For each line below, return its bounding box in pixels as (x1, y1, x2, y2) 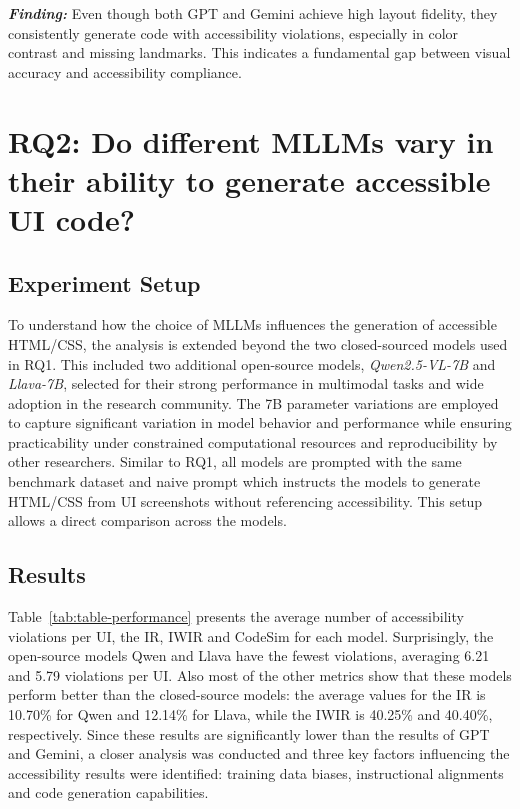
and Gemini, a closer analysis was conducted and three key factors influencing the (8, 743, 510, 764)
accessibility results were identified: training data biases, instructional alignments (8, 762, 504, 783)
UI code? (8, 198, 135, 239)
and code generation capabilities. (8, 782, 209, 803)
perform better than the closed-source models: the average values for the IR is (8, 684, 486, 705)
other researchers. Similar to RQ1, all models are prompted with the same (8, 451, 462, 472)
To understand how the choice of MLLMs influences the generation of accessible (8, 314, 497, 335)
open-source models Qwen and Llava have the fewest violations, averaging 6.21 (8, 645, 490, 666)
